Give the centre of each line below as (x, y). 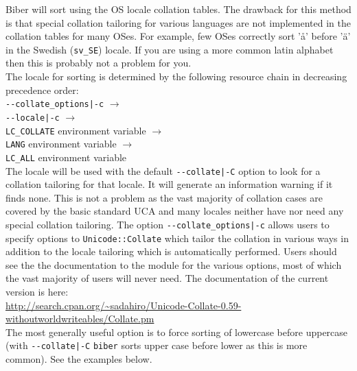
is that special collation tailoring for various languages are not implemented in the (178, 22)
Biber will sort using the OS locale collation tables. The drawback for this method (178, 9)
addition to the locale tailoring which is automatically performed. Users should (171, 251)
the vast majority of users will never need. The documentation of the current (167, 278)
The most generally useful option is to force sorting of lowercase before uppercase (177, 332)
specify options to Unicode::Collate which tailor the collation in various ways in (177, 238)
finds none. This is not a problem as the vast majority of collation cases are (164, 197)
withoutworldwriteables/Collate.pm (80, 319)
